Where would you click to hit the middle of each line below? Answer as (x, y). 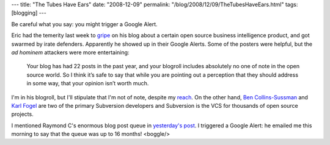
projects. (22, 114)
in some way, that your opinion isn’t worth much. (88, 83)
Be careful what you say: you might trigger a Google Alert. (85, 24)
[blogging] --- (29, 13)
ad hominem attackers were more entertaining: (70, 52)
